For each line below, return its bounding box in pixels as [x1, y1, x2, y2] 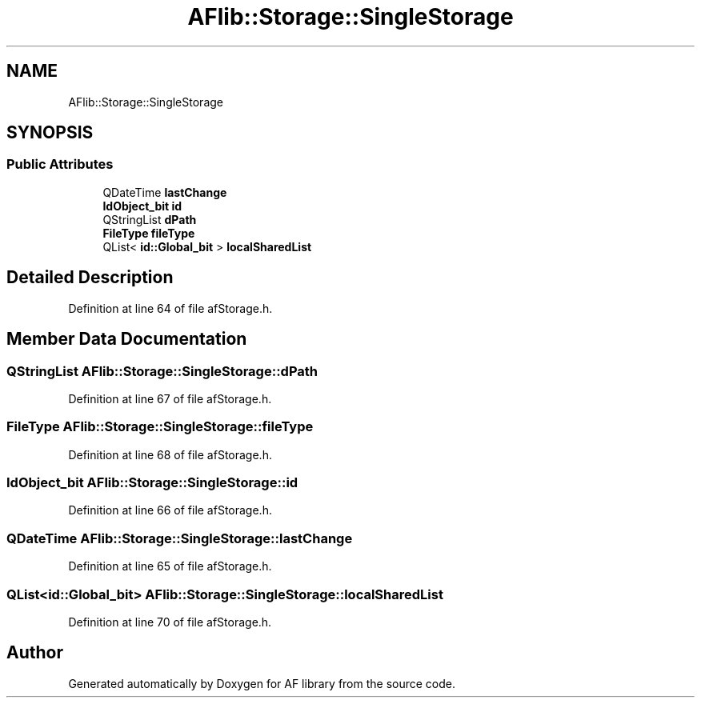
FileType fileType [102, 226, 195, 240]
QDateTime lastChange [102, 185, 227, 199]
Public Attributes [6, 156, 114, 173]
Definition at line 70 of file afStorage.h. [68, 614, 272, 629]
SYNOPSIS [6, 122, 94, 143]
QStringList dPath [102, 212, 197, 226]
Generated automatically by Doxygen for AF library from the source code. [68, 676, 456, 690]
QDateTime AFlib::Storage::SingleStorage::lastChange [6, 530, 353, 546]
